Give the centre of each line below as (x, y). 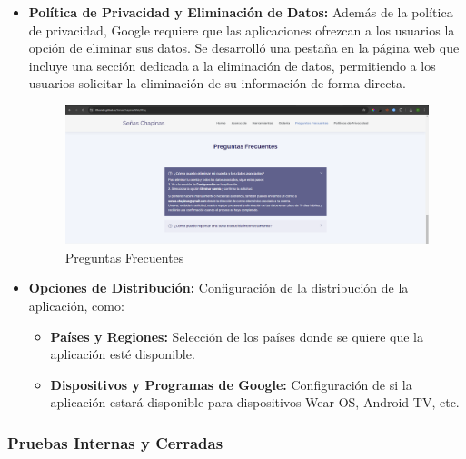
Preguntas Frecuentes (124, 257)
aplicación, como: (76, 305)
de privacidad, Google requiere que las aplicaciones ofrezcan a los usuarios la (242, 30)
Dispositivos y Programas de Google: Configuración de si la (231, 384)
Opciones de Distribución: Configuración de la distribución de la (218, 288)
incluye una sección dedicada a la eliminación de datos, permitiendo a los (232, 65)
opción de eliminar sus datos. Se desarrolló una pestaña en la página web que (244, 48)
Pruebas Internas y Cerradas (115, 442)
